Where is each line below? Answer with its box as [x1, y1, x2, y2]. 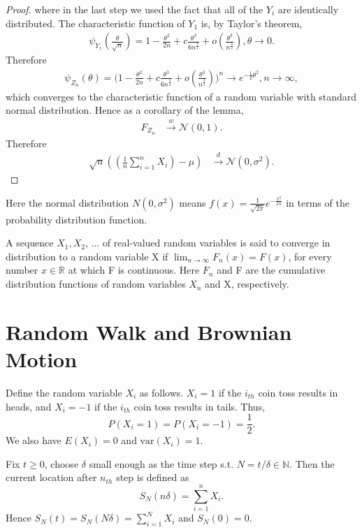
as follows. [139, 385, 184, 399]
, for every [288, 249, 332, 263]
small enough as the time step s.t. [89, 456, 234, 471]
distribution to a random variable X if [6, 249, 168, 263]
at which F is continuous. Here [68, 263, 200, 277]
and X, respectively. [205, 276, 289, 291]
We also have [6, 433, 61, 448]
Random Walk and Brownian [6, 317, 292, 346]
